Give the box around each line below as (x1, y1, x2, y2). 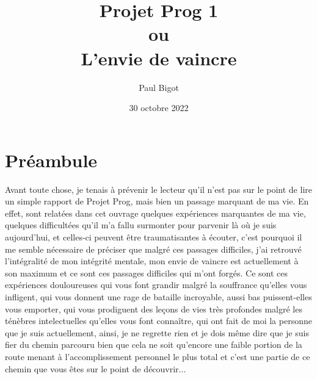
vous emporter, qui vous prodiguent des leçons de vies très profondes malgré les (5, 302, 302, 315)
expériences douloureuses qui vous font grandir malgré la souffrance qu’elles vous (5, 278, 307, 291)
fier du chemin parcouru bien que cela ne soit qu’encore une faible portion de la (5, 338, 302, 351)
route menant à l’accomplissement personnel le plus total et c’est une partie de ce (5, 350, 310, 363)
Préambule (5, 147, 98, 172)
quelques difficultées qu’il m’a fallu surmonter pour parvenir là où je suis (5, 218, 277, 231)
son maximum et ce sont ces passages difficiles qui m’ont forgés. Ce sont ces (5, 266, 288, 279)
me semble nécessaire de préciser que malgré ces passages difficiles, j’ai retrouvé (5, 242, 302, 255)
